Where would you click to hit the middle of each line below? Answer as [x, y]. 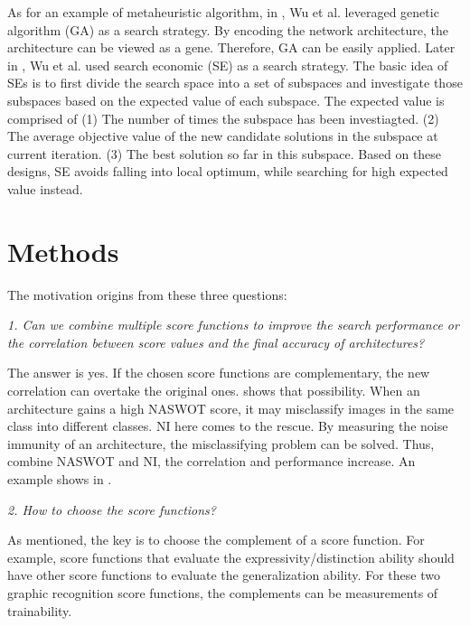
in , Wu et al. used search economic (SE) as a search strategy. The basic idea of [228, 65]
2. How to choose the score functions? [112, 509]
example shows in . [60, 479]
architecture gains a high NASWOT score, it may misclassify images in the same [231, 408]
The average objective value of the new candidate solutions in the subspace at [223, 136]
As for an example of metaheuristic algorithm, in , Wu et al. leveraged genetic [223, 12]
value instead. [45, 188]
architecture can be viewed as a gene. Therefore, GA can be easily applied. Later [231, 47]
